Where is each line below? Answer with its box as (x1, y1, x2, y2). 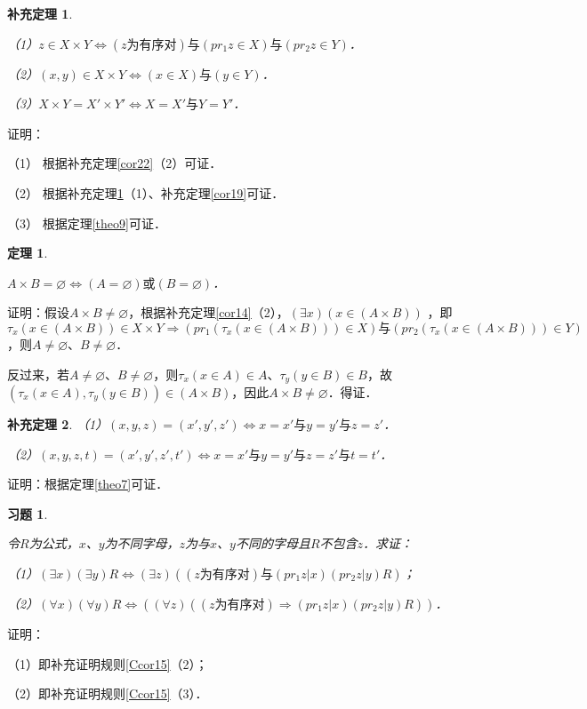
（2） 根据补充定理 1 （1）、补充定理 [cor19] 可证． (7, 183, 285, 202)
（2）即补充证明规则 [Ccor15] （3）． (7, 684, 208, 703)
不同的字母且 (235, 534, 310, 553)
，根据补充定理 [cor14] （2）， (128, 303, 289, 322)
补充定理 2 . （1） (7, 414, 109, 433)
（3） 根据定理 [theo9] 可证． (7, 213, 166, 232)
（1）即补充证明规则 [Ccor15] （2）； (7, 654, 208, 673)
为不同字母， (104, 534, 180, 553)
